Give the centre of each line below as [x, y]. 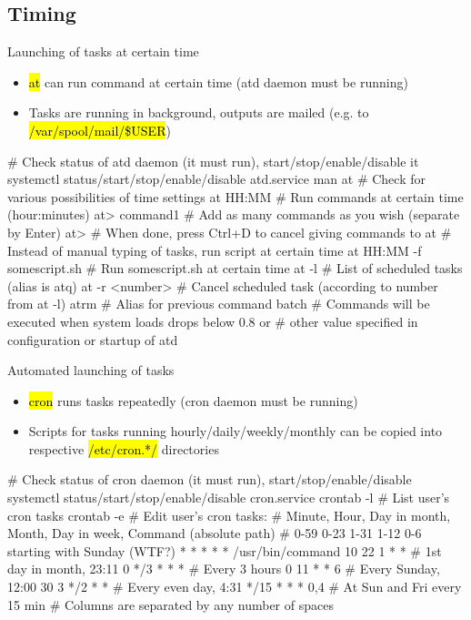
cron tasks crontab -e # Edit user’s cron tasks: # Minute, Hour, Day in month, [229, 515]
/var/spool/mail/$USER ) [100, 130]
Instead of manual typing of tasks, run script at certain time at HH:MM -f [215, 250]
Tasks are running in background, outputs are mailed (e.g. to [199, 112]
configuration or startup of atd [93, 339]
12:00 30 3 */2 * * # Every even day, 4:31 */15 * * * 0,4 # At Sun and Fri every [235, 587]
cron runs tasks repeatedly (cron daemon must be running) [193, 400]
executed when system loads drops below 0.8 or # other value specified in [213, 321]
